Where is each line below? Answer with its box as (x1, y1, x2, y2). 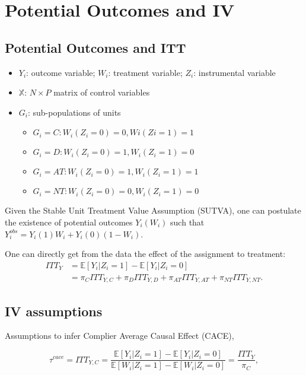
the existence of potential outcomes (5, 215, 133, 228)
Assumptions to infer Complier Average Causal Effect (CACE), (5, 329, 234, 342)
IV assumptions (5, 301, 103, 320)
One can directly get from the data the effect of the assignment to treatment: (5, 247, 286, 260)
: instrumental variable (193, 66, 276, 78)
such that (170, 215, 205, 228)
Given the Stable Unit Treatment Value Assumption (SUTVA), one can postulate (5, 204, 301, 217)
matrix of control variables (53, 86, 150, 98)
